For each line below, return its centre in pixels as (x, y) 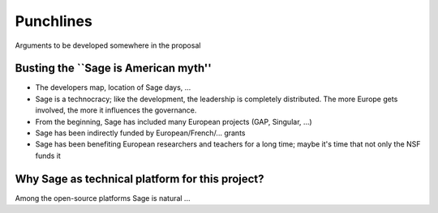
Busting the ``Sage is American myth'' (114, 68)
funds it (48, 155)
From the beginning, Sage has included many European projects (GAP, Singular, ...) (174, 121)
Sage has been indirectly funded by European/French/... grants (140, 133)
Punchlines (54, 21)
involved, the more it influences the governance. (116, 110)
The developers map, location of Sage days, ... (113, 87)
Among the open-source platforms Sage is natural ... (103, 198)
